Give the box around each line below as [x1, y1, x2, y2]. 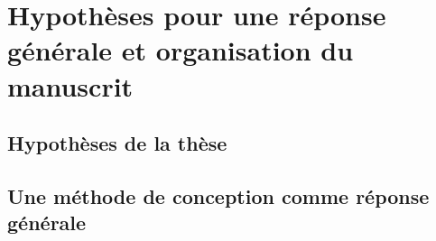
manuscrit [7, 67, 134, 104]
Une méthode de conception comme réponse [7, 181, 430, 209]
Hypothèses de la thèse [7, 129, 227, 157]
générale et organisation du [7, 32, 354, 69]
